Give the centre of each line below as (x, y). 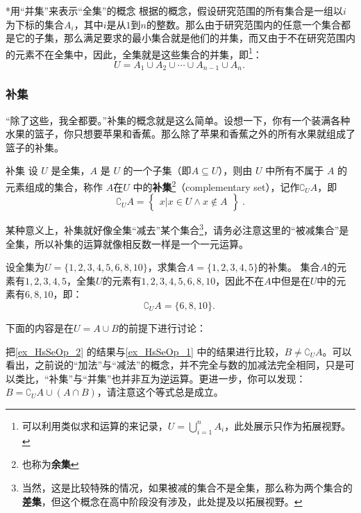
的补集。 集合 (289, 267)
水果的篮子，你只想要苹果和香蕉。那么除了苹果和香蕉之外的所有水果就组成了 (180, 134)
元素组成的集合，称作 (54, 186)
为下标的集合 (35, 24)
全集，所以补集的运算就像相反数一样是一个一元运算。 (127, 243)
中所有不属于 (295, 170)
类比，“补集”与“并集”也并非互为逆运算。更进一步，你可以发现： (160, 378)
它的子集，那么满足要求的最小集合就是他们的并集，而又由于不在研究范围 (180, 38)
